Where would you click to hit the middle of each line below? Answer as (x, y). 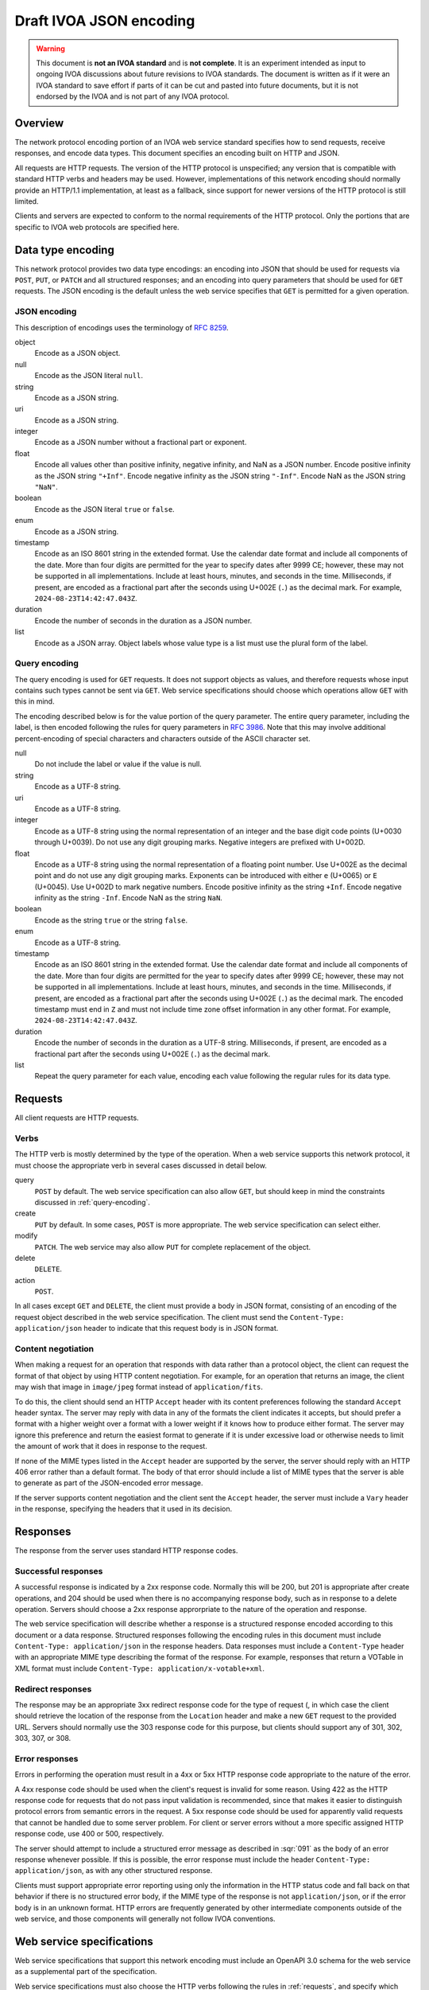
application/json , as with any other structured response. (114, 1871)
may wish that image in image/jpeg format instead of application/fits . (139, 1387)
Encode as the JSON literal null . (89, 376)
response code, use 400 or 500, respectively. (89, 1834)
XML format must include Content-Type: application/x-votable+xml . (140, 1668)
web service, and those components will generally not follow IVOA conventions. (145, 1918)
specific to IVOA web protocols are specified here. (97, 227)
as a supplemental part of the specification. (86, 1972)
